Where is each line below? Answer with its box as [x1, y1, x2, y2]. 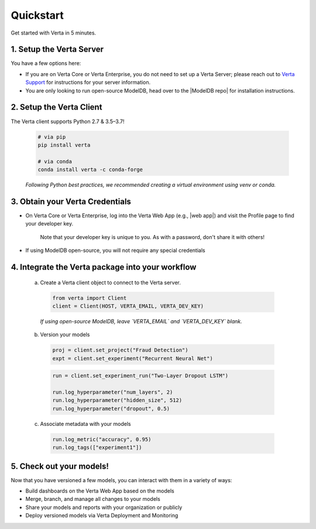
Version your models [40, 331, 90, 338]
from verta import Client [52, 295, 127, 301]
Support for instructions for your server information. [25, 79, 151, 86]
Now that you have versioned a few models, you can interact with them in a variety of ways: [11, 476, 232, 483]
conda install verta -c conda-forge [37, 166, 143, 173]
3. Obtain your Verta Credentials [11, 196, 132, 206]
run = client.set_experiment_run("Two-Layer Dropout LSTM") [52, 373, 229, 379]
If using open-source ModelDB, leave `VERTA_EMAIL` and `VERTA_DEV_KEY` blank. [40, 318, 242, 325]
